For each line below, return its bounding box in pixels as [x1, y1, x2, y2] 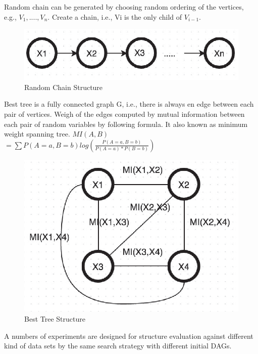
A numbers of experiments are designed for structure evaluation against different [4, 330, 253, 341]
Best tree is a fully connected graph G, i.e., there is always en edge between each [4, 99, 254, 109]
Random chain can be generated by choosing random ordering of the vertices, [4, 2, 244, 12]
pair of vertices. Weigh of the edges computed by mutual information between [4, 108, 245, 119]
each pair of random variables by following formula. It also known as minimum [4, 118, 248, 129]
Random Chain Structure [24, 81, 103, 92]
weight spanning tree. [4, 128, 70, 139]
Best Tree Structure [24, 314, 85, 324]
